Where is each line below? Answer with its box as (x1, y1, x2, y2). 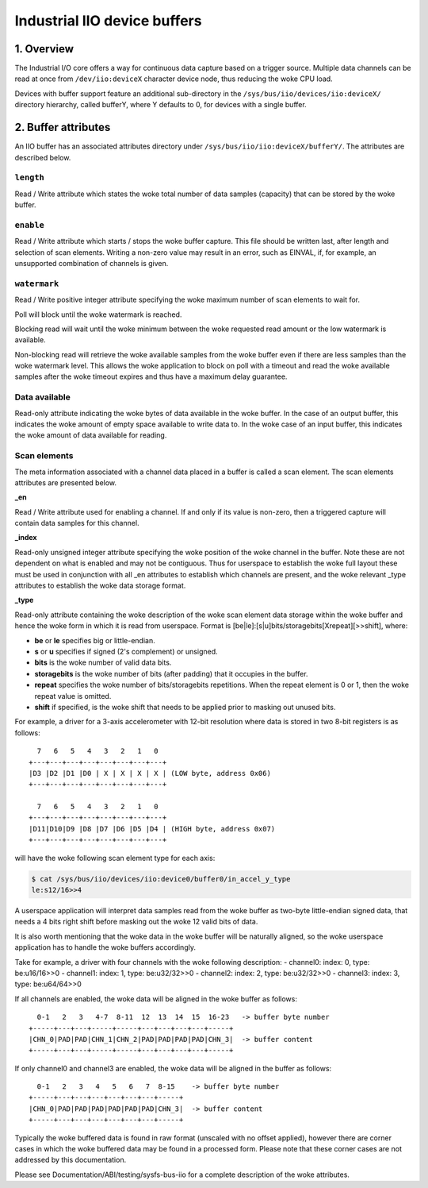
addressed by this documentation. (14, 1155, 127, 1165)
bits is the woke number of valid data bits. (34, 658, 172, 667)
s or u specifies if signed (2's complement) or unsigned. (34, 647, 218, 656)
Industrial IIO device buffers (14, 12, 202, 29)
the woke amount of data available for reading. (14, 430, 167, 440)
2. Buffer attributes (14, 121, 111, 134)
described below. (14, 152, 71, 162)
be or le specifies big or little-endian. (34, 635, 155, 645)
